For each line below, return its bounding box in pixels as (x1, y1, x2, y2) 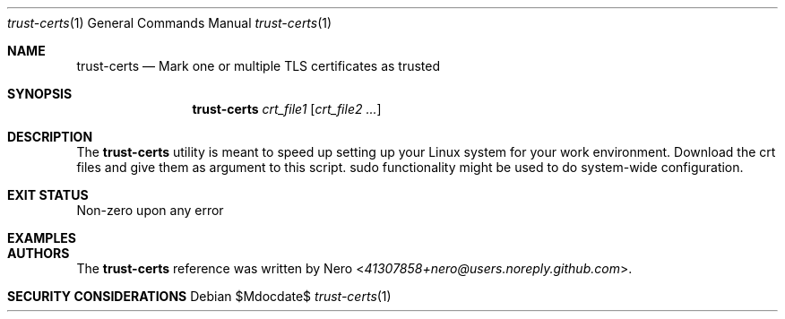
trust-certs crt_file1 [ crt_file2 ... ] (192, 101, 382, 116)
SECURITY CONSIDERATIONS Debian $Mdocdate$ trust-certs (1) (7, 289, 392, 304)
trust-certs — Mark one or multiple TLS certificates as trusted (76, 58, 441, 73)
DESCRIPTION (7, 129, 93, 144)
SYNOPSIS (7, 86, 73, 101)
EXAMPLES (7, 230, 76, 246)
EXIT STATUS (7, 187, 89, 203)
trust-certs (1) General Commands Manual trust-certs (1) (7, 15, 332, 30)
